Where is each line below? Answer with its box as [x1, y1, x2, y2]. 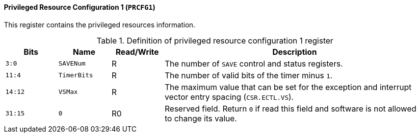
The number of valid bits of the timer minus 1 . [164, 70, 333, 80]
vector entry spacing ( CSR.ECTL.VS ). [164, 91, 294, 102]
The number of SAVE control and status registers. [164, 58, 343, 68]
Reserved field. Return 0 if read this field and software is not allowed [164, 103, 417, 114]
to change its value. [164, 113, 237, 123]
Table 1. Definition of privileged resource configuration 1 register [96, 35, 334, 46]
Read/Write [115, 46, 159, 57]
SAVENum [58, 60, 86, 68]
